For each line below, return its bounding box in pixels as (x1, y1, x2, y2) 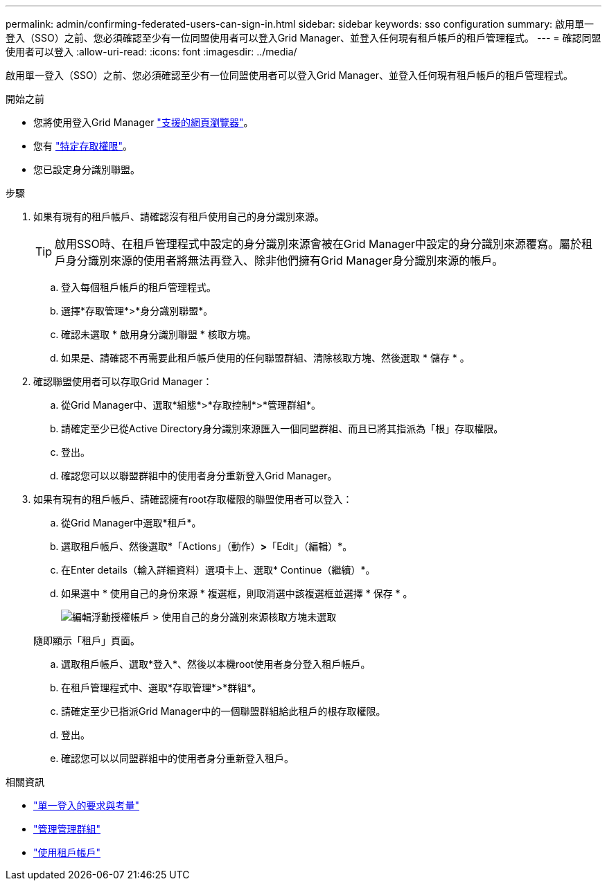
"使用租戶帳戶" (33, 847, 101, 858)
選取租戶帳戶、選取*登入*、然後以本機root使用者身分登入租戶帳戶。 (61, 658, 371, 670)
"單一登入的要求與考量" (33, 799, 140, 811)
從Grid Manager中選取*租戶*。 (61, 517, 202, 529)
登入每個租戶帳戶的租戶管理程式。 (61, 281, 216, 293)
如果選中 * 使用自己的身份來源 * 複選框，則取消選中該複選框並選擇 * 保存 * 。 (61, 587, 413, 599)
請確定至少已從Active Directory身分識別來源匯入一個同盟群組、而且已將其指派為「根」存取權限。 (61, 423, 504, 434)
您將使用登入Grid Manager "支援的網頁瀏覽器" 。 (33, 116, 254, 128)
